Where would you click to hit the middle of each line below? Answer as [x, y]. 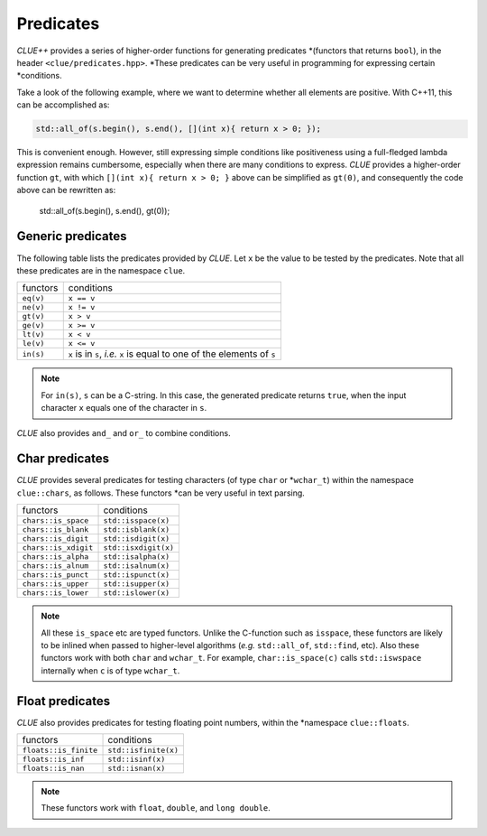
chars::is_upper [55, 584]
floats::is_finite [60, 751]
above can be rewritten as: [66, 190]
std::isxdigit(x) [139, 548]
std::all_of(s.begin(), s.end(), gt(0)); [105, 210]
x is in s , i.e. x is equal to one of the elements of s [172, 354]
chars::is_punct [55, 575]
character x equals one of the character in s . [124, 408]
